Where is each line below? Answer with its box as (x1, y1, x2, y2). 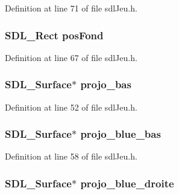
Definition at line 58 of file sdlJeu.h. (5, 150, 137, 163)
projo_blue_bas (80, 126, 161, 141)
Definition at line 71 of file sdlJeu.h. (5, 2, 137, 14)
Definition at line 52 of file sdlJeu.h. (5, 100, 137, 113)
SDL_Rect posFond (5, 27, 104, 42)
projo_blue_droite (80, 175, 174, 190)
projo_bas (80, 77, 131, 92)
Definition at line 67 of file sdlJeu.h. (5, 51, 137, 63)
